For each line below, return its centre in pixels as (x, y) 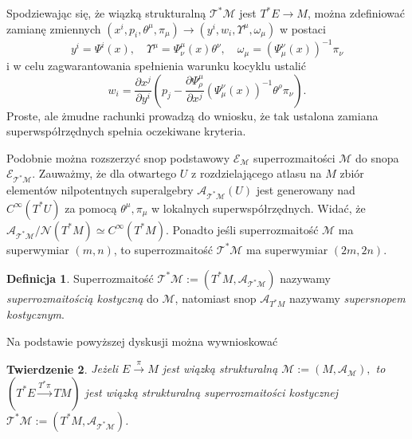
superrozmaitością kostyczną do (82, 298)
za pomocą (91, 208)
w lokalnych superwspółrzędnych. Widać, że (259, 208)
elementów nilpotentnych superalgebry (100, 190)
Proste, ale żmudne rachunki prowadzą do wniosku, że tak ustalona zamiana (192, 115)
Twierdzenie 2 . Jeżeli (63, 368)
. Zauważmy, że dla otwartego (104, 173)
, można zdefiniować (356, 13)
